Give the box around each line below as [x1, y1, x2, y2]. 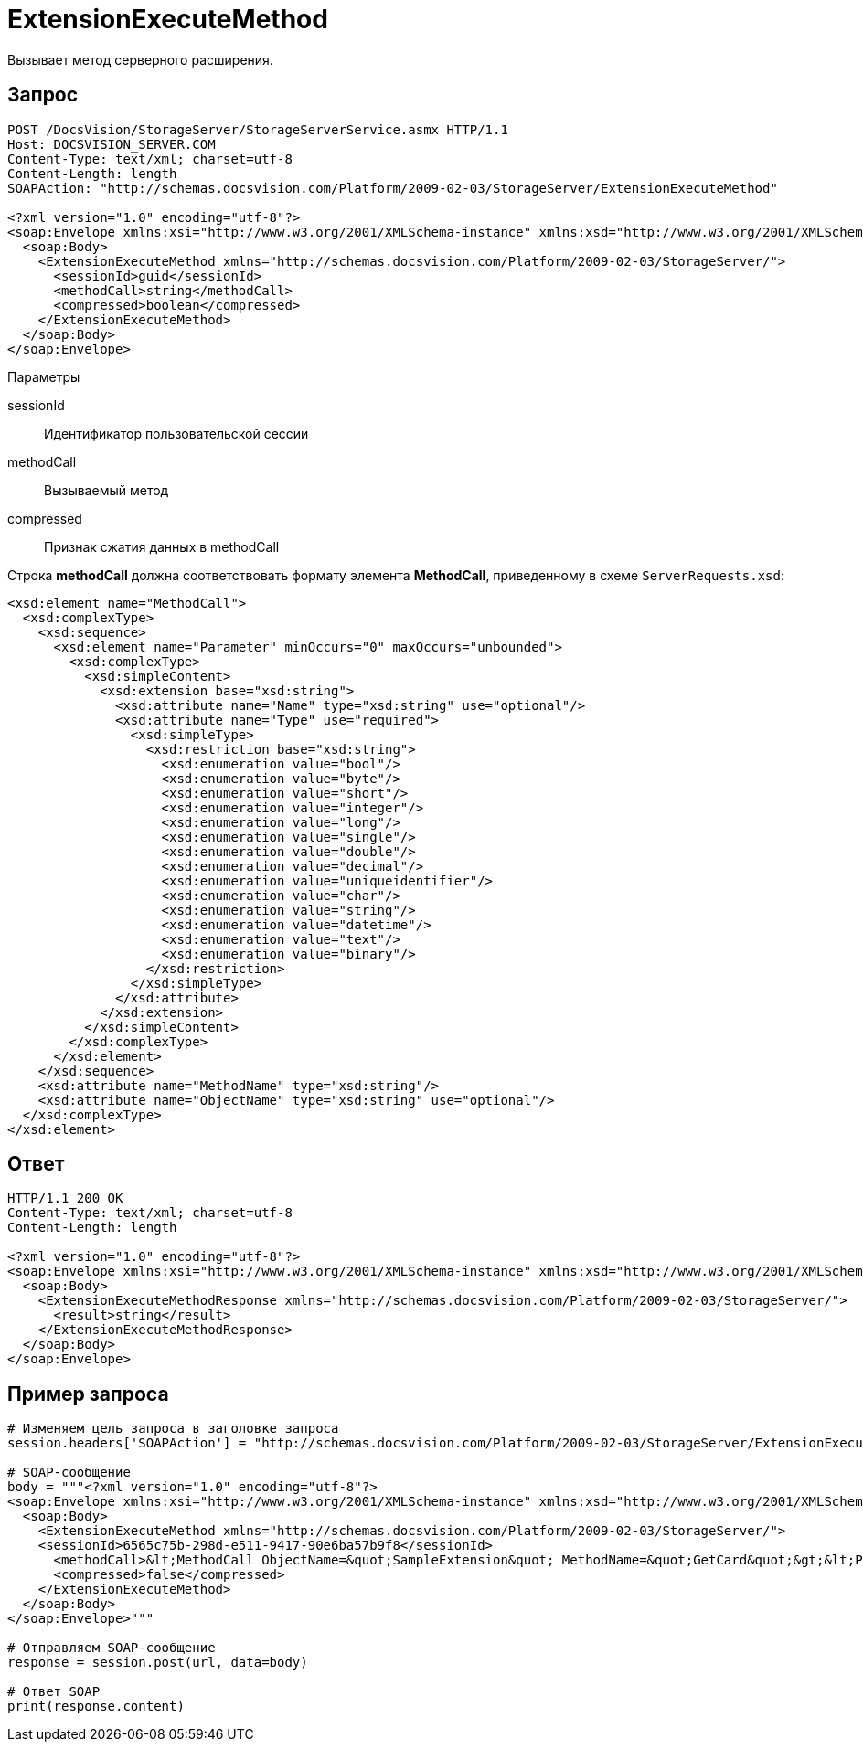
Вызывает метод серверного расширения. [7, 51, 273, 68]
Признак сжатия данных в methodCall [44, 538, 280, 555]
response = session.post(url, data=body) [7, 1655, 308, 1670]
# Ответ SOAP [7, 1684, 101, 1700]
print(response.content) [7, 1699, 185, 1714]
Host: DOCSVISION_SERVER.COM [7, 136, 216, 152]
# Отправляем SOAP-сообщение [7, 1640, 216, 1656]
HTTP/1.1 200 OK [7, 1191, 123, 1206]
